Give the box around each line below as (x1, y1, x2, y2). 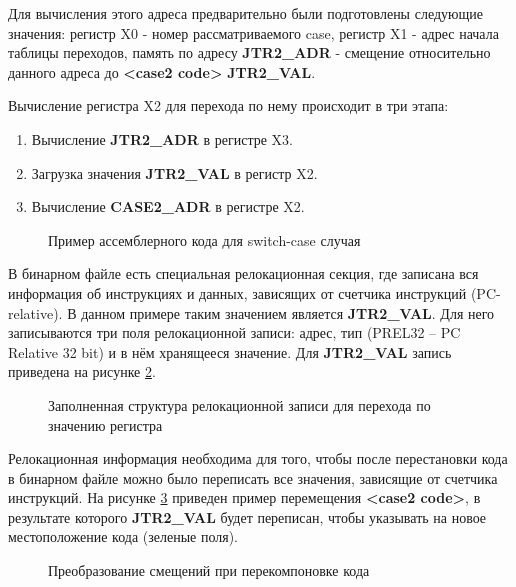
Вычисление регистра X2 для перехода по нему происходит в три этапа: (8, 95, 449, 116)
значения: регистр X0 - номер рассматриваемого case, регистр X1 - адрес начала (8, 22, 499, 43)
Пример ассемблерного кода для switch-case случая (48, 229, 361, 250)
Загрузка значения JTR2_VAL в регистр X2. (31, 162, 318, 183)
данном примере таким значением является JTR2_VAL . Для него (81, 302, 495, 323)
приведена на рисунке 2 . (8, 361, 156, 382)
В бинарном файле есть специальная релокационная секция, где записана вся (8, 263, 479, 284)
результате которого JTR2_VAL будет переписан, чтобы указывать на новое (8, 506, 487, 527)
